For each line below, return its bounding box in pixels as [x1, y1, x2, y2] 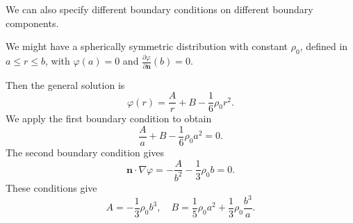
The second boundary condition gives [6, 144, 165, 159]
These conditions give [6, 180, 97, 195]
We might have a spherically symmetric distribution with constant [6, 39, 288, 53]
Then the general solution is [6, 77, 125, 92]
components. [6, 15, 59, 30]
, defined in [299, 39, 348, 53]
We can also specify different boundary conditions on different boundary [6, 2, 313, 16]
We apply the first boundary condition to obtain [6, 111, 212, 126]
